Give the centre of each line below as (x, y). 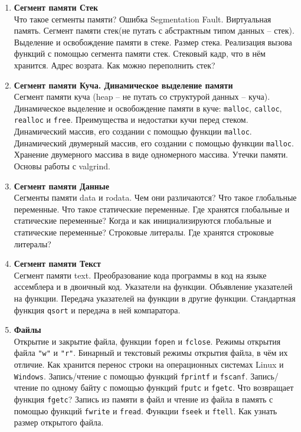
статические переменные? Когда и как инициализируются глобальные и (143, 220)
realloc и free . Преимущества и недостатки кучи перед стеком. (131, 120)
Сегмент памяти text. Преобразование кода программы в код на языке (140, 275)
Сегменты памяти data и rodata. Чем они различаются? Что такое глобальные (155, 197)
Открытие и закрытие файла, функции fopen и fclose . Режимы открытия (147, 341)
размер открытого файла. (59, 422)
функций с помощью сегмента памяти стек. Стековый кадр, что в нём (140, 53)
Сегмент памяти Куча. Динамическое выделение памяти (123, 85)
